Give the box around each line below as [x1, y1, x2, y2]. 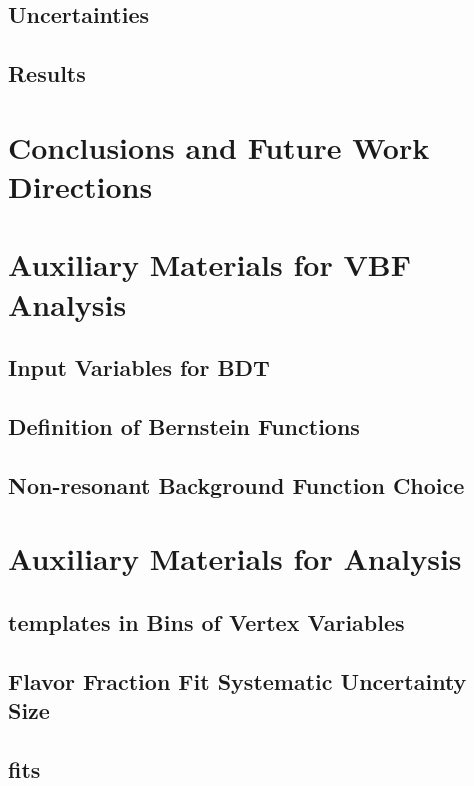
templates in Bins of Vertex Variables [8, 606, 405, 637]
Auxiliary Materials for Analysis [8, 538, 462, 579]
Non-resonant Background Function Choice [8, 469, 465, 500]
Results [8, 58, 86, 89]
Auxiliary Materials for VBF [8, 244, 411, 285]
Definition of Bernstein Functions [8, 410, 360, 441]
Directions [8, 165, 153, 206]
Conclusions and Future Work [8, 126, 430, 167]
